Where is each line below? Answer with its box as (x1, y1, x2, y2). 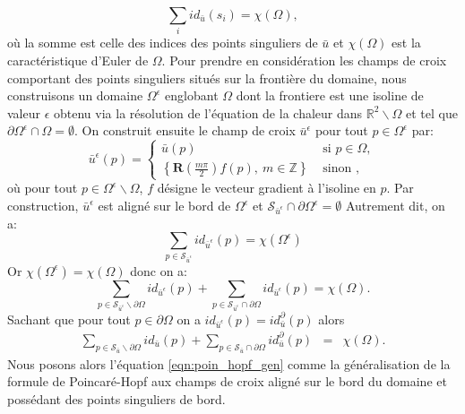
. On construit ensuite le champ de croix (74, 121, 296, 140)
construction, (7, 196, 79, 215)
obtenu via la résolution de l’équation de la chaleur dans (54, 103, 363, 122)
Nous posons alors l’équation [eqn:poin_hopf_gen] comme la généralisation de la (7, 354, 451, 373)
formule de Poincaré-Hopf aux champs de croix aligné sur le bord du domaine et (7, 372, 447, 391)
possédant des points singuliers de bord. (7, 389, 226, 408)
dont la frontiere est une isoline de (236, 86, 424, 105)
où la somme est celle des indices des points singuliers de (7, 33, 318, 52)
